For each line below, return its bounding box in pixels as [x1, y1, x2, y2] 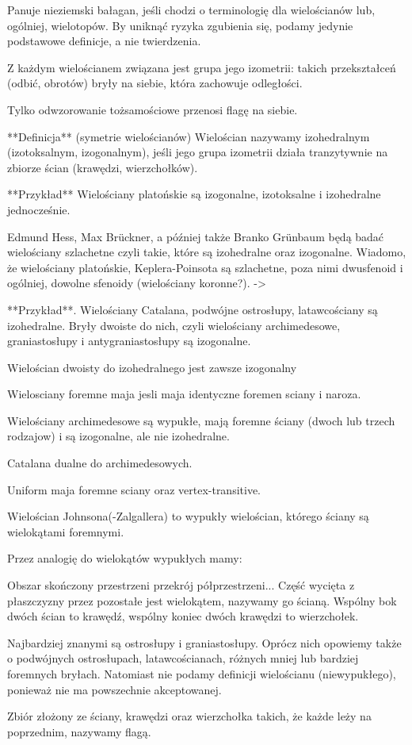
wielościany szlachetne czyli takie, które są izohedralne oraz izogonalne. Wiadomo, [7, 244, 406, 260]
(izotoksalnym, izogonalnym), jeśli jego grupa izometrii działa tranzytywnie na [7, 144, 388, 160]
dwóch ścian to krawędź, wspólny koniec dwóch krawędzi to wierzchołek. [7, 608, 359, 624]
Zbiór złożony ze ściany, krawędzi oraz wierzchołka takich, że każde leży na [7, 708, 372, 724]
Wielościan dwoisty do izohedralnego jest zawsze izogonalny [7, 359, 297, 375]
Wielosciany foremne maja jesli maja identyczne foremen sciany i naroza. [7, 386, 361, 402]
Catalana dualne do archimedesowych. [7, 455, 193, 471]
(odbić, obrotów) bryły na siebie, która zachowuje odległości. [7, 75, 303, 91]
